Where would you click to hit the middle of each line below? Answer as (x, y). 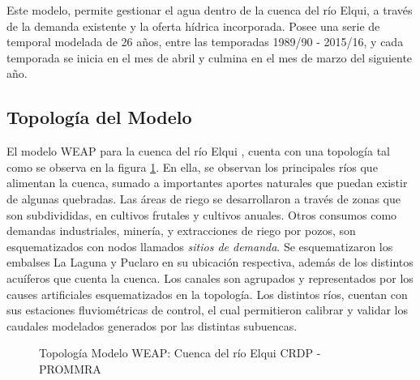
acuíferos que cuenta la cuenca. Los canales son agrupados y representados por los (210, 278)
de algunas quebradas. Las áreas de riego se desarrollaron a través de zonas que (204, 198)
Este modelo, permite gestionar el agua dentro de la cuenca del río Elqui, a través (210, 10)
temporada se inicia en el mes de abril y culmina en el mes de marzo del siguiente (210, 57)
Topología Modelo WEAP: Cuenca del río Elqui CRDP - (180, 353)
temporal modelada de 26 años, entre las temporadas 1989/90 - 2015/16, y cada (205, 42)
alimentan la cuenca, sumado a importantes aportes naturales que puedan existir (207, 183)
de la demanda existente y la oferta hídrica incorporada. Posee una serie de (193, 26)
